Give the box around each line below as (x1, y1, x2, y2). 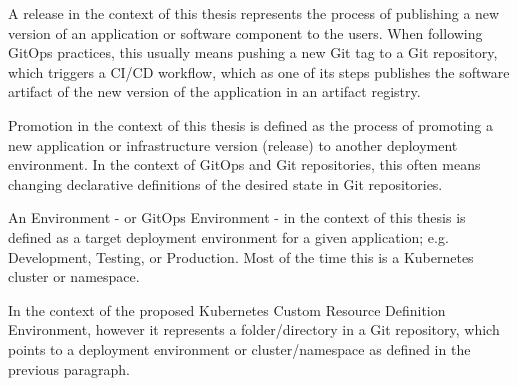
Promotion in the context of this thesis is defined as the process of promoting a (8, 114, 494, 135)
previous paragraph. (8, 358, 130, 379)
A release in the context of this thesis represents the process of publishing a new (8, 3, 500, 23)
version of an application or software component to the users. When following (8, 22, 483, 43)
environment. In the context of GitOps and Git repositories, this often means (8, 154, 481, 175)
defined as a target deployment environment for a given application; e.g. (8, 226, 449, 247)
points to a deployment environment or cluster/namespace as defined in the (8, 338, 471, 359)
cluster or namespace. (8, 266, 140, 287)
